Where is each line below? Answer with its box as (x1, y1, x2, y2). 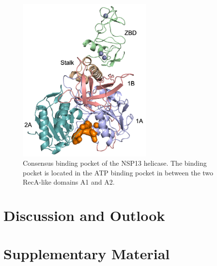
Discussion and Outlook (3, 205, 165, 225)
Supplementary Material (3, 243, 170, 263)
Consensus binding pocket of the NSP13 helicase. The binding (23, 158, 207, 168)
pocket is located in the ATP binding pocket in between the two (23, 167, 214, 177)
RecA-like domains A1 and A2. (23, 177, 115, 187)
